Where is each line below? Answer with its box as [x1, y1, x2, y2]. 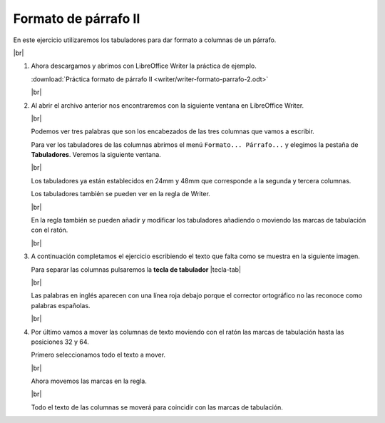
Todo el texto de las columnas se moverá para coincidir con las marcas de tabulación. [31, 403, 283, 412]
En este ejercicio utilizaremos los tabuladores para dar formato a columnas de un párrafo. [13, 36, 277, 44]
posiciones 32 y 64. [31, 337, 89, 346]
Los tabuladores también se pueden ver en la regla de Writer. [31, 190, 210, 198]
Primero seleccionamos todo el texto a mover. [31, 350, 166, 360]
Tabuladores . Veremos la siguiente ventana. [31, 151, 162, 159]
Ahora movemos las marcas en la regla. [31, 377, 148, 385]
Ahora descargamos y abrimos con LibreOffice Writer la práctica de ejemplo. [31, 61, 257, 71]
